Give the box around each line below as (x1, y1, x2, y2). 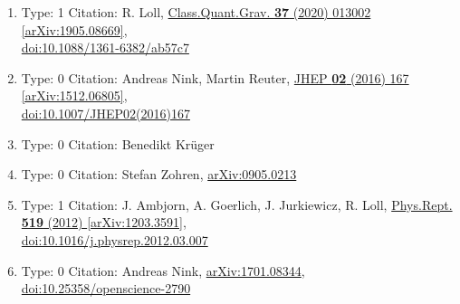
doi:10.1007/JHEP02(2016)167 (21, 103, 190, 122)
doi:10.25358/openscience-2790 (21, 279, 191, 298)
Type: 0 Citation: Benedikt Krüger (21, 134, 215, 153)
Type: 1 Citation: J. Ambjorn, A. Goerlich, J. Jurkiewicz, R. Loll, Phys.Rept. (21, 195, 453, 214)
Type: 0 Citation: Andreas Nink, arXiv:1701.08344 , (21, 261, 305, 280)
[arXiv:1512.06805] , (21, 86, 128, 105)
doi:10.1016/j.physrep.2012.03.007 (21, 230, 208, 249)
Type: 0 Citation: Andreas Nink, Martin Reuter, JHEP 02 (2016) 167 (21, 68, 409, 87)
